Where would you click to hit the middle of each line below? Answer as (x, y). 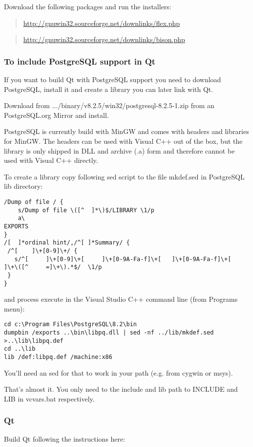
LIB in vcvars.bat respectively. (49, 398)
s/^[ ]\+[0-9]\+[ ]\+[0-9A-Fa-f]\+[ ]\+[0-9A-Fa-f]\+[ (123, 259)
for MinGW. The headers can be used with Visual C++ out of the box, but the (123, 141)
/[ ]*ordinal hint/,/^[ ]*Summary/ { (67, 243)
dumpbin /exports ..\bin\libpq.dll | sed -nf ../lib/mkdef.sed (109, 333)
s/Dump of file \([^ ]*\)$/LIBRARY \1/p (86, 210)
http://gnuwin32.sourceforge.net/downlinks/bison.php (104, 39)
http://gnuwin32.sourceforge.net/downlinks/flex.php (102, 23)
